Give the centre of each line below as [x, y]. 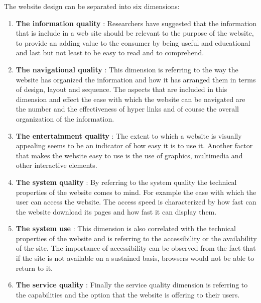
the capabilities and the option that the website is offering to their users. [128, 294]
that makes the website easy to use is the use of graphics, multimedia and [129, 155]
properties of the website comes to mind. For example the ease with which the [136, 192]
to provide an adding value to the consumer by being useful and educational [133, 42]
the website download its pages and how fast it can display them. [116, 211]
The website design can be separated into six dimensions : [92, 6]
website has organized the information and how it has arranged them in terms [136, 79]
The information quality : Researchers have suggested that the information [136, 23]
